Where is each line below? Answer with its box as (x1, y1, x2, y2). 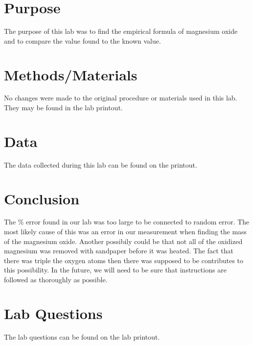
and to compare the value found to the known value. (4, 35, 161, 46)
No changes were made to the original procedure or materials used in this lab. (4, 93, 237, 103)
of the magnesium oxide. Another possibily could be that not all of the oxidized (4, 236, 243, 246)
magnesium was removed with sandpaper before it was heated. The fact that (4, 246, 233, 256)
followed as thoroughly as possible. (4, 274, 108, 285)
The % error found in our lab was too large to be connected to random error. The (4, 217, 250, 227)
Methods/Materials (4, 64, 138, 84)
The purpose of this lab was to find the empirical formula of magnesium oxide (4, 26, 238, 36)
